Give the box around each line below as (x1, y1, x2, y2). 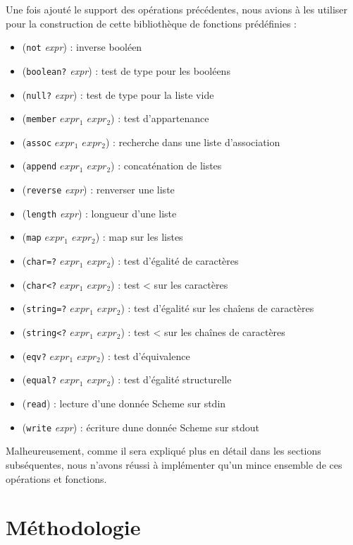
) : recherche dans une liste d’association (105, 134, 280, 149)
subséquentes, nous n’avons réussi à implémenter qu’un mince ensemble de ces (6, 457, 342, 472)
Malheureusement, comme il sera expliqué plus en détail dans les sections (6, 443, 321, 458)
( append (22, 158, 57, 173)
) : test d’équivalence (100, 348, 190, 363)
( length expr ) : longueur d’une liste (22, 205, 177, 220)
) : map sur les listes (95, 229, 183, 244)
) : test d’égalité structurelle (111, 372, 232, 387)
